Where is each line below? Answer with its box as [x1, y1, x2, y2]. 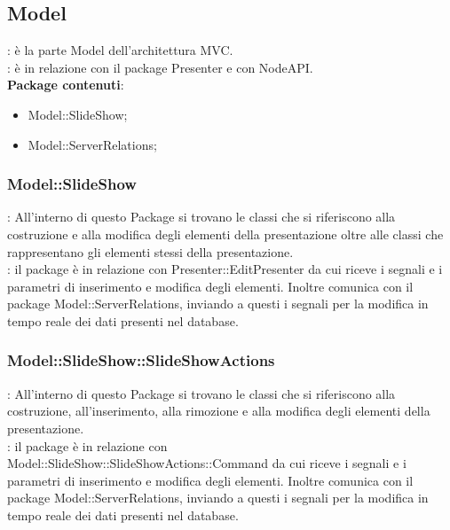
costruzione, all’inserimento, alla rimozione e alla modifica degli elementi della [7, 401, 430, 420]
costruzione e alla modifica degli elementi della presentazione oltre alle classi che [7, 224, 444, 243]
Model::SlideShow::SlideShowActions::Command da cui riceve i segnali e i [7, 454, 407, 472]
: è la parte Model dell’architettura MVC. [7, 41, 233, 59]
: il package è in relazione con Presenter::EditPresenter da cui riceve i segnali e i [7, 260, 443, 278]
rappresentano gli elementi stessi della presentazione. [7, 242, 294, 261]
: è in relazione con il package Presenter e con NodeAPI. [7, 58, 313, 76]
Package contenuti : [7, 75, 124, 94]
